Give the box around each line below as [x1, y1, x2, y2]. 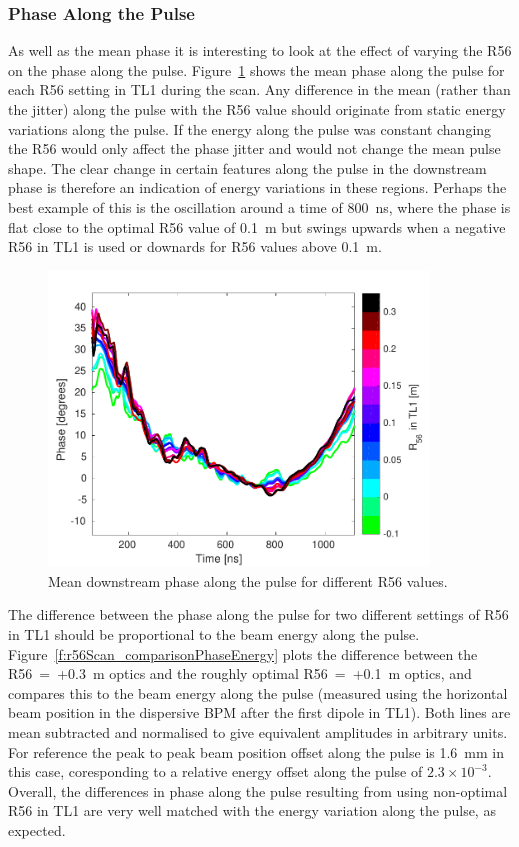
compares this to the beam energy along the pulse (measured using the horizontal [8, 682, 508, 703]
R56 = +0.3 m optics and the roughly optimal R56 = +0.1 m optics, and [8, 663, 472, 684]
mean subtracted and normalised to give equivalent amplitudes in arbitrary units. [8, 721, 508, 742]
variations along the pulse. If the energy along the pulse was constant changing [8, 118, 492, 139]
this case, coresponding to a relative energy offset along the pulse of [8, 761, 423, 782]
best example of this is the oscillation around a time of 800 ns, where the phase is [8, 196, 511, 217]
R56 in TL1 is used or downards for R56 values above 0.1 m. [8, 236, 382, 257]
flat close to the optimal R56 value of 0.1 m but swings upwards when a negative [8, 216, 506, 237]
